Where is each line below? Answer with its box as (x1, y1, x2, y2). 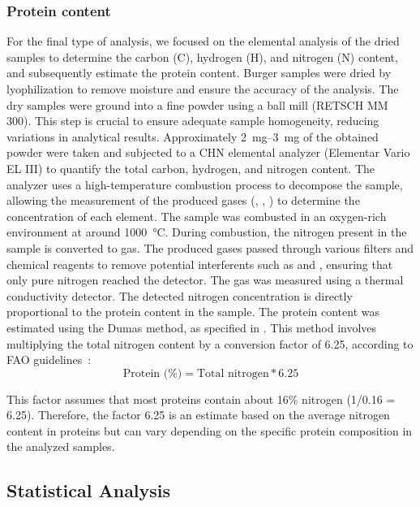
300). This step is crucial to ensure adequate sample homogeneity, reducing (6, 112, 379, 129)
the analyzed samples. (6, 438, 115, 455)
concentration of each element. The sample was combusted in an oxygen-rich (6, 207, 387, 224)
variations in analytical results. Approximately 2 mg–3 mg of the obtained (6, 128, 379, 145)
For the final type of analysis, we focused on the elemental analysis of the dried (6, 32, 400, 50)
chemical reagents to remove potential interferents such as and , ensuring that (6, 255, 393, 272)
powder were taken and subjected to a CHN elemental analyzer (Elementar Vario (6, 144, 410, 161)
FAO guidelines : (6, 351, 92, 368)
